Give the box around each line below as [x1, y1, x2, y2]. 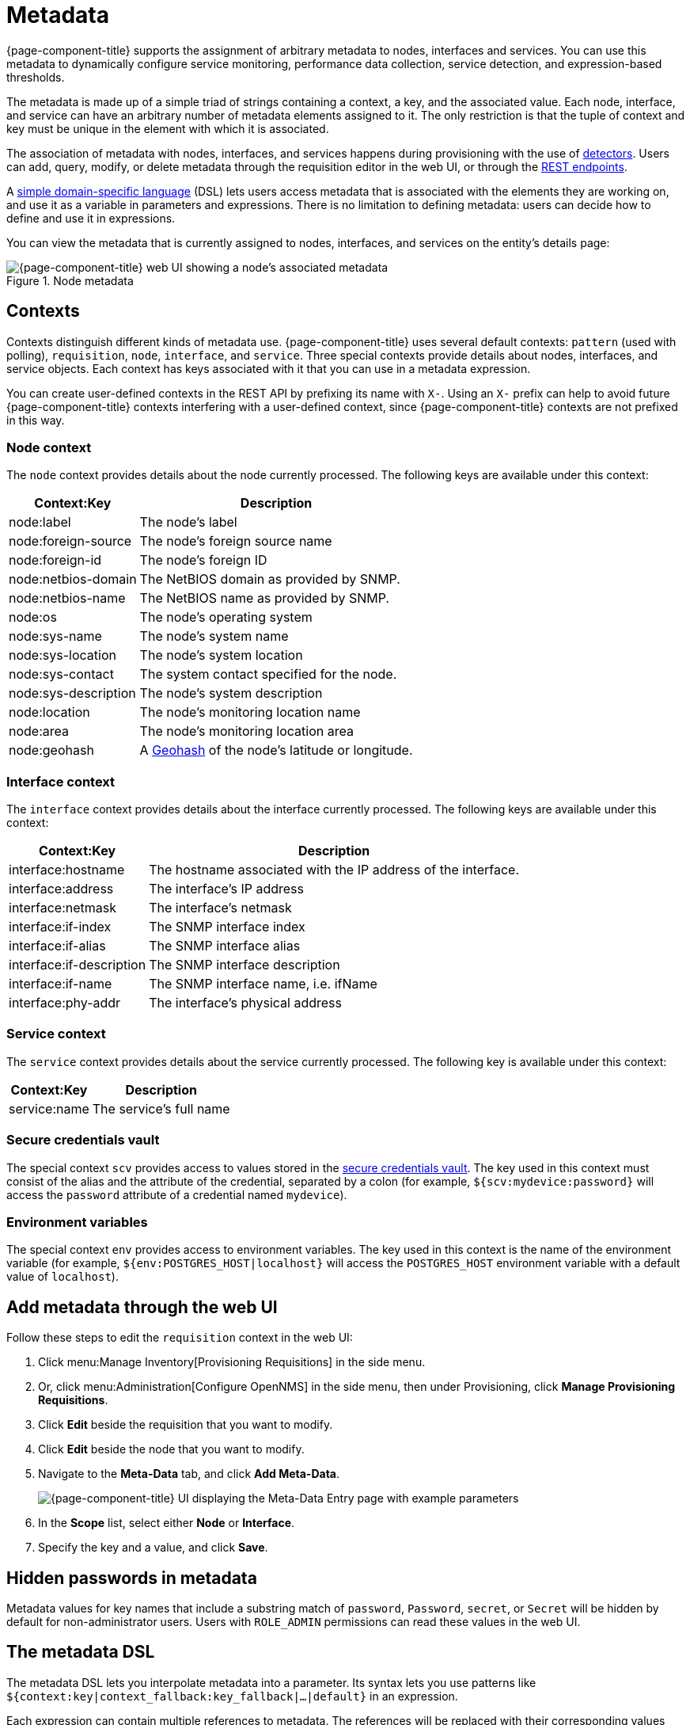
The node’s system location [139, 647, 303, 664]
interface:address [9, 881, 114, 897]
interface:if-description [9, 957, 146, 973]
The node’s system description [139, 685, 323, 702]
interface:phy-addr [9, 995, 121, 1011]
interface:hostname [9, 862, 125, 878]
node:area [9, 723, 69, 740]
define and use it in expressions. [6, 211, 176, 225]
